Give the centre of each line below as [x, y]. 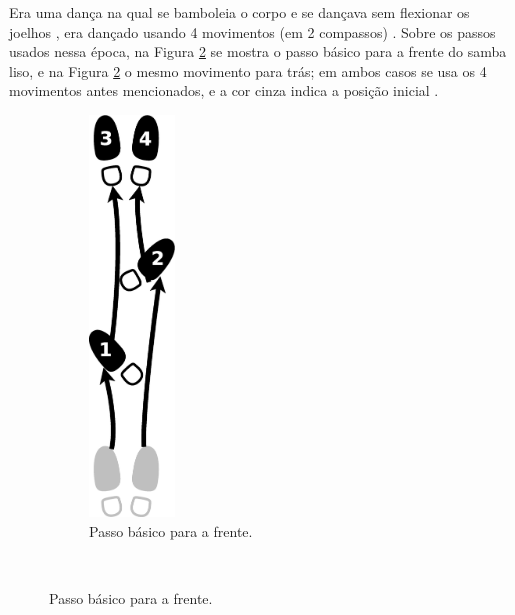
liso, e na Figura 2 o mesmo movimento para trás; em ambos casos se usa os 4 [248, 70]
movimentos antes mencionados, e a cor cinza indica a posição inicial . [224, 90]
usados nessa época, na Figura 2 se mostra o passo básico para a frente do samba [258, 51]
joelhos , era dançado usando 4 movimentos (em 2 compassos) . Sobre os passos [252, 31]
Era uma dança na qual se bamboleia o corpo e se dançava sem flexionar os [239, 12]
